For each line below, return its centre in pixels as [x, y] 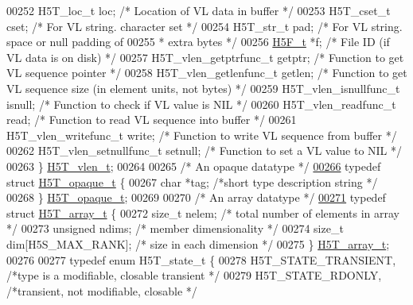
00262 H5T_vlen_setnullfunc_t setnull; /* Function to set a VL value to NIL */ [205, 151]
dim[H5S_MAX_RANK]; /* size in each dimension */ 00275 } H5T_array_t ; [198, 243]
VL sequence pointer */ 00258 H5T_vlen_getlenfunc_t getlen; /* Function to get [207, 73]
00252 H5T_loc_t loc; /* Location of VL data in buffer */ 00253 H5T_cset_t [199, 10]
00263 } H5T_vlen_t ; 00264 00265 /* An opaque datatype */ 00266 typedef [194, 166]
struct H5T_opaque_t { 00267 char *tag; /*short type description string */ [192, 181]
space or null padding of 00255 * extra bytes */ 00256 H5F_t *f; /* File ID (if [198, 42]
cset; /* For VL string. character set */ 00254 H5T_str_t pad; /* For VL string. [205, 26]
